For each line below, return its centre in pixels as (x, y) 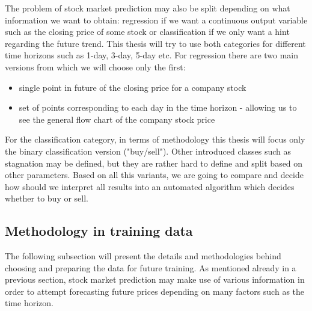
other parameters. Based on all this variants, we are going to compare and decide (154, 175)
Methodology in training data (99, 231)
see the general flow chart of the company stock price (117, 119)
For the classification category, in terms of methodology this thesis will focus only (155, 139)
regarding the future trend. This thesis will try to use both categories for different (155, 43)
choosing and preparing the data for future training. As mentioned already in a (151, 267)
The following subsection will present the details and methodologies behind (143, 256)
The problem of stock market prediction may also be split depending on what (148, 8)
